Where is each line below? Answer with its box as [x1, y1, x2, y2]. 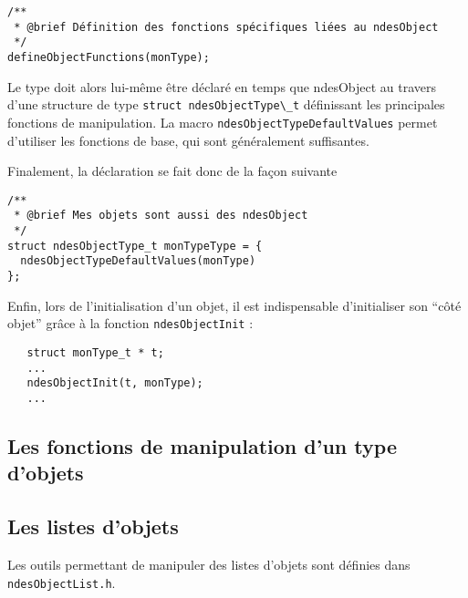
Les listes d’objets [7, 512, 179, 541]
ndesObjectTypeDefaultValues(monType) [20, 254, 256, 268]
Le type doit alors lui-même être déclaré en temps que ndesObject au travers [7, 77, 437, 96]
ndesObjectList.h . [7, 572, 116, 592]
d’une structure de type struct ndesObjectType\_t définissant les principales [7, 95, 445, 114]
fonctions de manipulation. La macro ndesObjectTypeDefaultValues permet [7, 112, 438, 131]
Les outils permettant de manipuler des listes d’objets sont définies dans [7, 554, 411, 573]
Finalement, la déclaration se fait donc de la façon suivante [7, 161, 338, 180]
